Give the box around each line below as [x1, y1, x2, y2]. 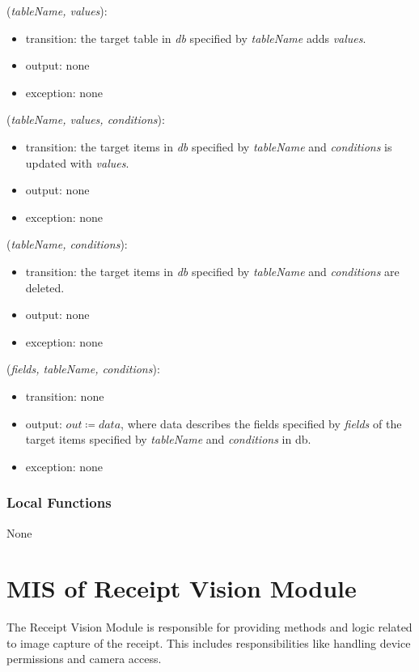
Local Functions [6, 492, 112, 513]
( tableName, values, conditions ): [6, 111, 165, 128]
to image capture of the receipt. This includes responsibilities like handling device [6, 634, 411, 651]
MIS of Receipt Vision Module [6, 572, 357, 605]
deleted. [25, 279, 65, 296]
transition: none [25, 387, 104, 404]
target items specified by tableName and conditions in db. [25, 431, 311, 448]
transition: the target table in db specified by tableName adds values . [25, 29, 366, 46]
